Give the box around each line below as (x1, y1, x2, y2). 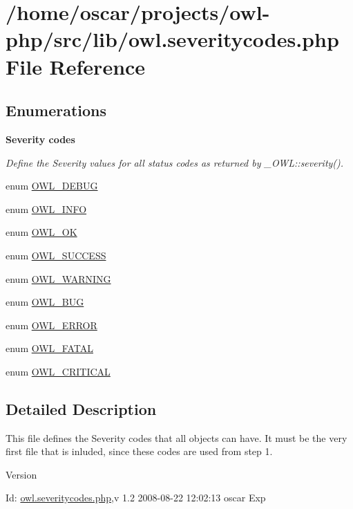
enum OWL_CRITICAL (6, 364, 111, 378)
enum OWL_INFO (6, 201, 87, 216)
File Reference (6, 52, 146, 80)
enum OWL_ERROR (6, 317, 97, 332)
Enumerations (6, 100, 107, 121)
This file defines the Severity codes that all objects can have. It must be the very (6, 430, 347, 445)
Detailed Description (6, 398, 157, 419)
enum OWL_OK (6, 225, 77, 239)
